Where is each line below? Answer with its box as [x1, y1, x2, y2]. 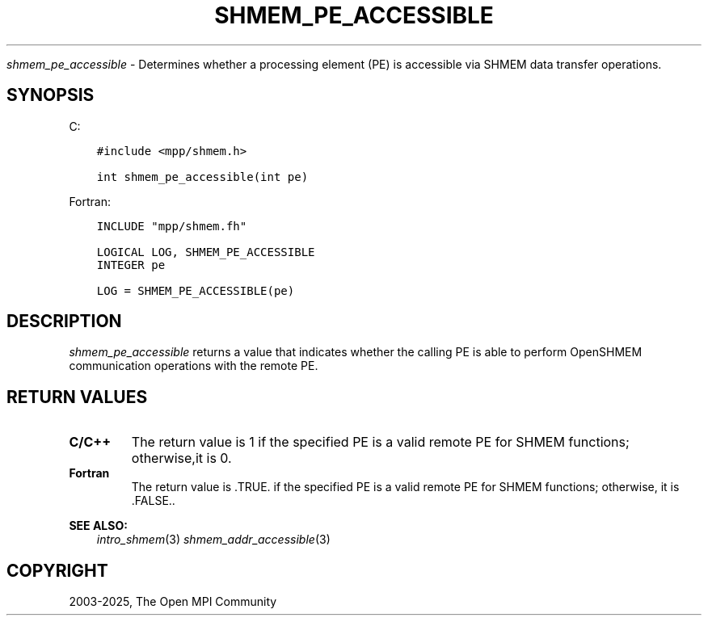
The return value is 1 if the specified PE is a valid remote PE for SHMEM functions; [131, 434, 630, 451]
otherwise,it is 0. [131, 450, 232, 467]
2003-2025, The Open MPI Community [69, 595, 277, 609]
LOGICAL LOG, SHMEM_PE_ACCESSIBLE [96, 245, 315, 258]
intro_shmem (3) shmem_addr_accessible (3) [96, 532, 331, 547]
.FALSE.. [131, 494, 175, 508]
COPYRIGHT [6, 560, 108, 581]
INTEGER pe [96, 258, 166, 271]
